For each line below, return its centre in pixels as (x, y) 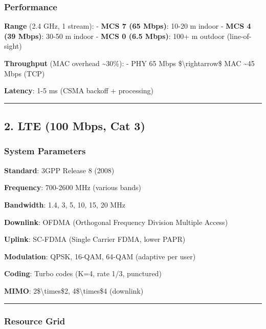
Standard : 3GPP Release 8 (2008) (59, 170)
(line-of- (239, 36)
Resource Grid (35, 321)
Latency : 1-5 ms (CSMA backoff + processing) (79, 90)
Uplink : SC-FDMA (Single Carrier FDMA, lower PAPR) (95, 239)
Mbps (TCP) (25, 73)
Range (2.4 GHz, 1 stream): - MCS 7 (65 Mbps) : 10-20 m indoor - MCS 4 (128, 26)
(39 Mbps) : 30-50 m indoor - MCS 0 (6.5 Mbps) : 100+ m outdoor (114, 36)
